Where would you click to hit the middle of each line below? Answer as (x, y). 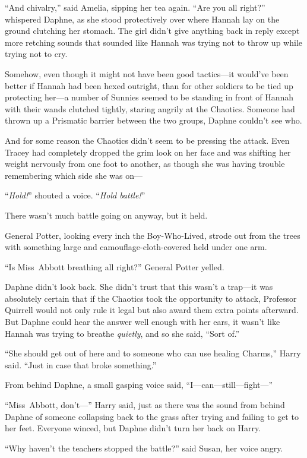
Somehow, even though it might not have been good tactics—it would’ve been (147, 73)
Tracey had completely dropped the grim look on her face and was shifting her (148, 152)
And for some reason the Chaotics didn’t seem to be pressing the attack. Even (147, 140)
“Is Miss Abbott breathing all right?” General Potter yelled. (115, 266)
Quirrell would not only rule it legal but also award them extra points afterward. (152, 310)
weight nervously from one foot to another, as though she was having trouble (145, 164)
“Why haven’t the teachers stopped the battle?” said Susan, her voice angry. (144, 448)
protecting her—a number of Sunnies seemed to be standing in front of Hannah (149, 97)
